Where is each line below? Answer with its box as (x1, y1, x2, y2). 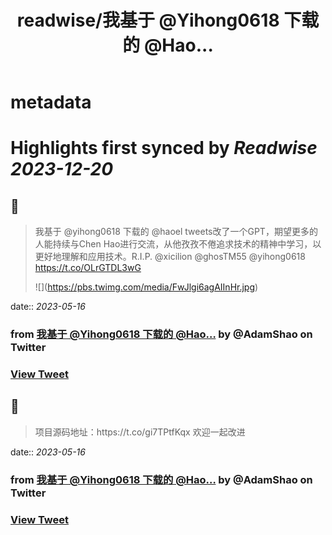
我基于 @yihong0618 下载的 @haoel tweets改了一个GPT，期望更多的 (34, 226, 318, 238)
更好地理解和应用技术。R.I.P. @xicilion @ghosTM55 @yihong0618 (34, 251, 306, 263)
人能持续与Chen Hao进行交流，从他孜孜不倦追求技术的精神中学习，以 (34, 238, 322, 250)
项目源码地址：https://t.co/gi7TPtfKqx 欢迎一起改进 (34, 426, 246, 438)
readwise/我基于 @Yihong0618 (16, 9, 280, 32)
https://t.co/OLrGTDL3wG (34, 262, 142, 274)
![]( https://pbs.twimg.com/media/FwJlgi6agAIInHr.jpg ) (34, 281, 259, 293)
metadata (10, 91, 92, 114)
